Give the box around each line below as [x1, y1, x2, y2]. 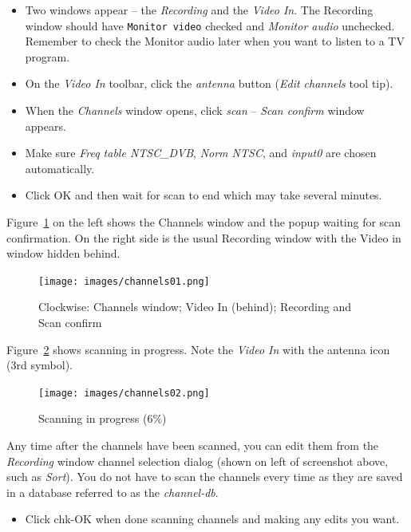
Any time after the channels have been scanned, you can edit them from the [6, 437, 379, 454]
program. [25, 48, 70, 65]
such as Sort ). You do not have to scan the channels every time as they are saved [6, 468, 403, 485]
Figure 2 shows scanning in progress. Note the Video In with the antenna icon [6, 341, 390, 357]
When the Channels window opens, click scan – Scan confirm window [25, 102, 365, 119]
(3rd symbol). [6, 357, 73, 373]
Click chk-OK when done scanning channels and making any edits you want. [25, 510, 400, 527]
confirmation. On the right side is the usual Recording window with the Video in [6, 229, 401, 246]
